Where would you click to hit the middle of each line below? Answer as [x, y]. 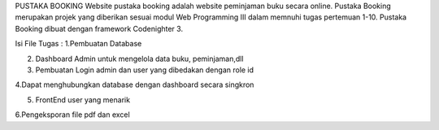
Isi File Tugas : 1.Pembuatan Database [78, 44]
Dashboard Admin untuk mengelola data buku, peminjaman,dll [139, 58]
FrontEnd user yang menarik [83, 100]
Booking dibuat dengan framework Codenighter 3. [99, 28]
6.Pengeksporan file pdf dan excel [72, 115]
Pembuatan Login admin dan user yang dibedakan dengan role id [145, 70]
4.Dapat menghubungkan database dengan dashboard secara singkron [135, 84]
